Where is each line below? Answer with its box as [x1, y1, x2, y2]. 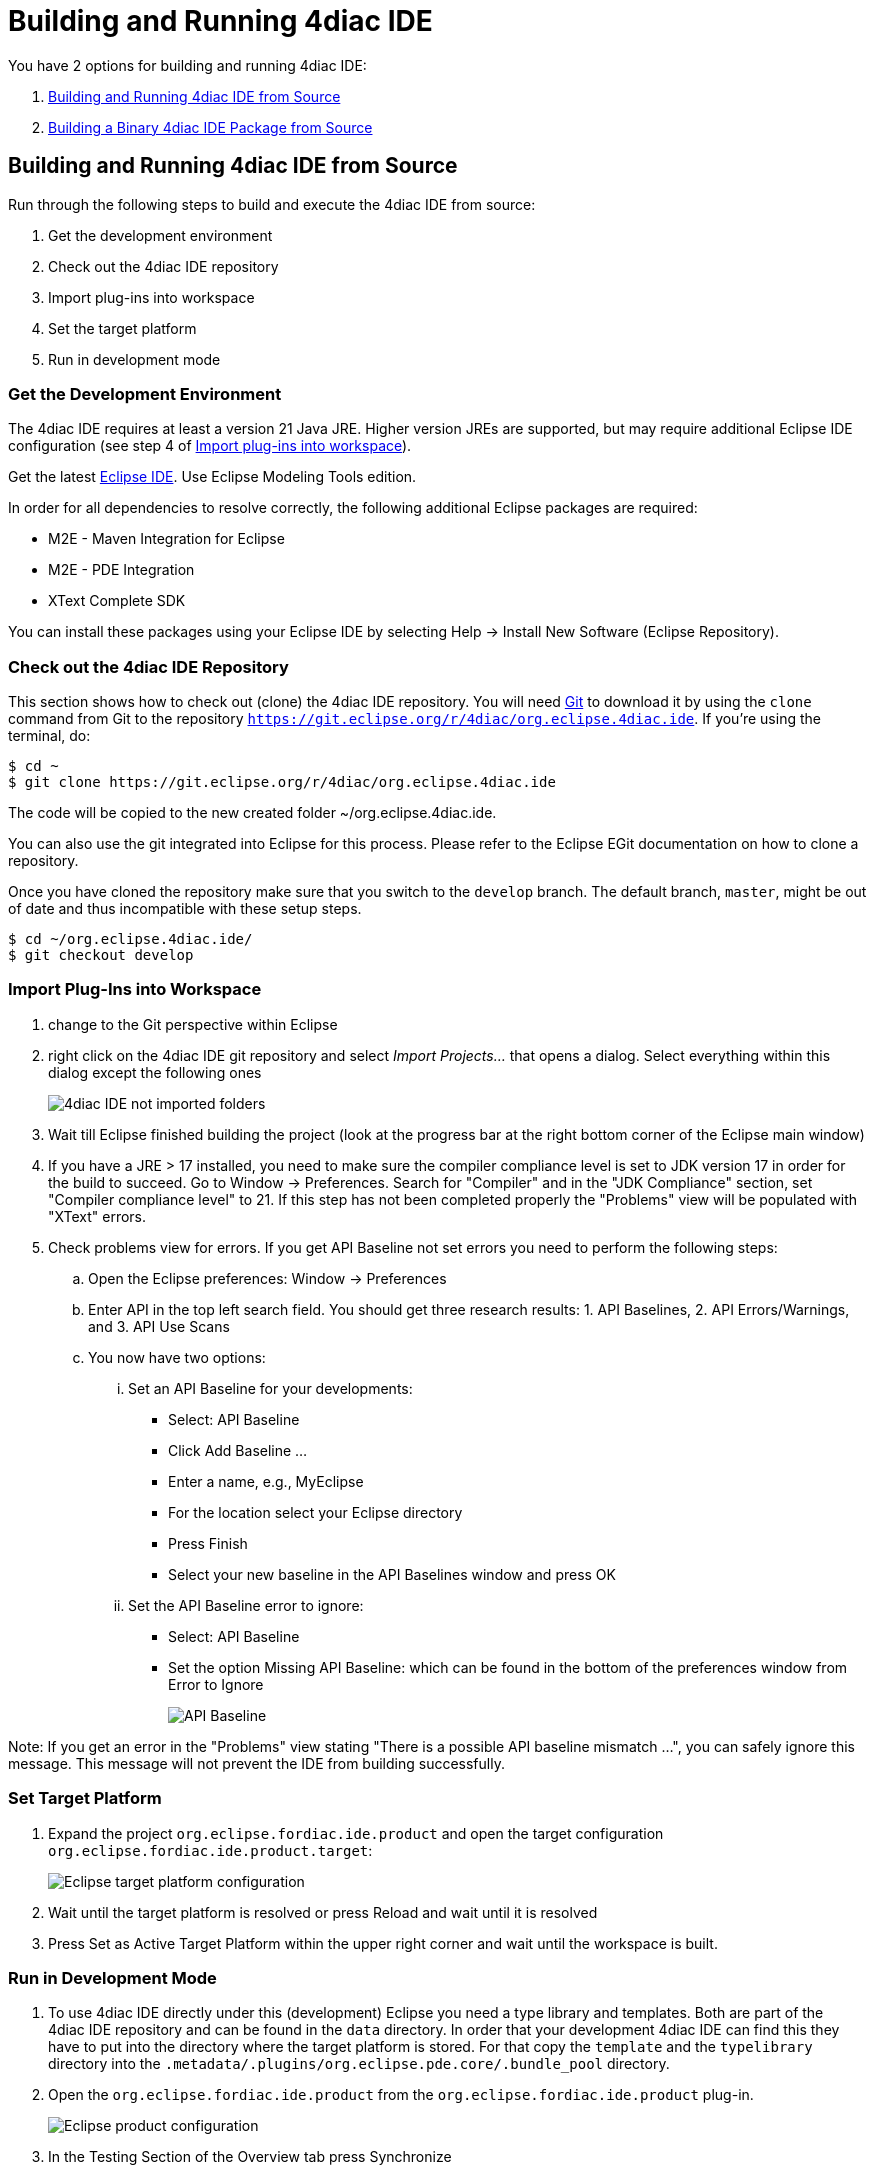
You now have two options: [88, 1348, 266, 1366]
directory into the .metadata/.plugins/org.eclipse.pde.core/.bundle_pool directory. [48, 2055, 670, 2073]
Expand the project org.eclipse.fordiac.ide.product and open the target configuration [48, 1824, 664, 1842]
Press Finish [168, 1534, 248, 1552]
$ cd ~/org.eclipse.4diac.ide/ [8, 931, 253, 948]
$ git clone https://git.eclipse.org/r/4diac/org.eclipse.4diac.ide [8, 774, 556, 791]
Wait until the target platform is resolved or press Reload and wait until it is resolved [48, 1903, 598, 1921]
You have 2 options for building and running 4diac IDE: [8, 56, 367, 74]
